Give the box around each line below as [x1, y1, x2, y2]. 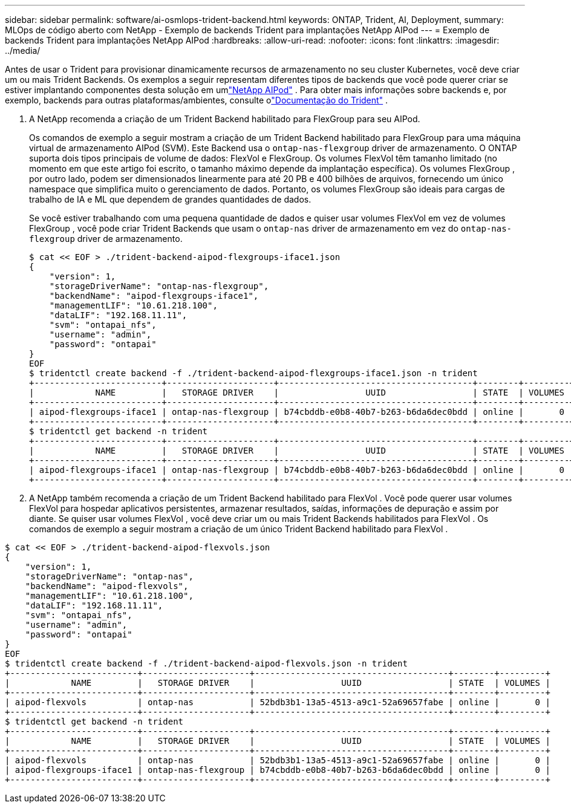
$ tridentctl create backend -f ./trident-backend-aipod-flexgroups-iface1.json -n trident [29, 368, 478, 378]
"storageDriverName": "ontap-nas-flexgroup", [49, 281, 269, 291]
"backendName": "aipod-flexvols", [25, 581, 189, 591]
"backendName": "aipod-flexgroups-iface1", [49, 291, 259, 301]
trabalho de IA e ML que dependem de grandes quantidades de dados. [29, 194, 312, 204]
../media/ [5, 45, 41, 56]
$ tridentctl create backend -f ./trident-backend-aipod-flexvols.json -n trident [5, 659, 408, 668]
